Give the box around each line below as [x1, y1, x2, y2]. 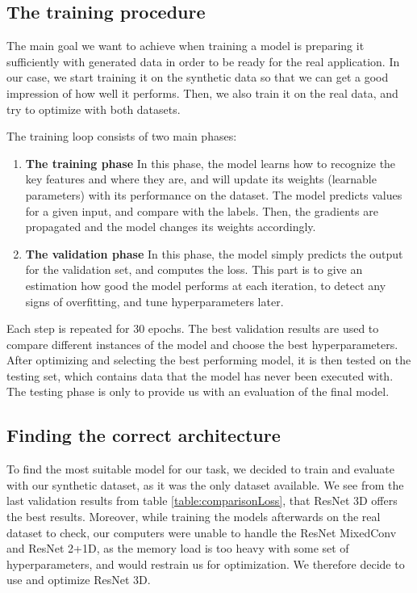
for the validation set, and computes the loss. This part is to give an [25, 261, 363, 278]
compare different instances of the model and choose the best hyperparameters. [6, 335, 398, 352]
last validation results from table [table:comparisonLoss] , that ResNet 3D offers [6, 492, 398, 509]
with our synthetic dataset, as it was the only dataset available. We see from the [6, 476, 404, 493]
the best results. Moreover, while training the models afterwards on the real [6, 508, 381, 525]
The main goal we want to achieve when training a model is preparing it [6, 37, 365, 54]
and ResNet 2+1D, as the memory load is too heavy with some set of [6, 540, 349, 557]
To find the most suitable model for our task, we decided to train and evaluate [6, 461, 395, 477]
